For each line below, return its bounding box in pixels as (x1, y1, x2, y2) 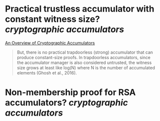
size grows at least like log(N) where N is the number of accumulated (16, 64, 155, 71)
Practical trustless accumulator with (5, 3, 155, 15)
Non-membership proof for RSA (5, 87, 136, 98)
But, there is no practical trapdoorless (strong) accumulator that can (16, 49, 153, 55)
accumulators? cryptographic (5, 97, 128, 108)
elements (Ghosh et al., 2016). (16, 70, 77, 76)
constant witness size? (5, 14, 100, 25)
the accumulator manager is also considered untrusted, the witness (16, 60, 152, 65)
